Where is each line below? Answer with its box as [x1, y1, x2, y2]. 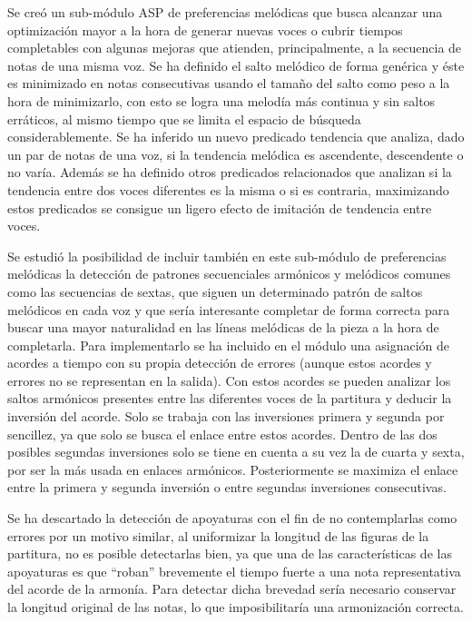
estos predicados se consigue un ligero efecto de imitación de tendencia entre [7, 198, 432, 217]
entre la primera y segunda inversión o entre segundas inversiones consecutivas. [7, 478, 447, 497]
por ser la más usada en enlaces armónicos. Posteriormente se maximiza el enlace [7, 459, 458, 479]
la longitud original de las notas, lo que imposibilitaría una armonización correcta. [7, 597, 464, 616]
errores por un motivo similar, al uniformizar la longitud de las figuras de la [7, 526, 429, 545]
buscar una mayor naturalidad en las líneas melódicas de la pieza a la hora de [7, 318, 439, 337]
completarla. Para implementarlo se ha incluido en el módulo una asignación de [7, 335, 449, 354]
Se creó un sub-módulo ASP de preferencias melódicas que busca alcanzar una [7, 3, 443, 21]
